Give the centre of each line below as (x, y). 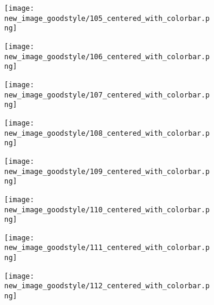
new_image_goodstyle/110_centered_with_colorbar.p (107, 210)
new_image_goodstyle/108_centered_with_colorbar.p (107, 133)
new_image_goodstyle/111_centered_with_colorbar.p (107, 248)
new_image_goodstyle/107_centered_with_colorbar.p (107, 95)
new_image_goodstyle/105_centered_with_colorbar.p (107, 18)
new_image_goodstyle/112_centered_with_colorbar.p (107, 286)
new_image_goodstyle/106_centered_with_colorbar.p (107, 57)
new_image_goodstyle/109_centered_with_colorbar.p (107, 171)
